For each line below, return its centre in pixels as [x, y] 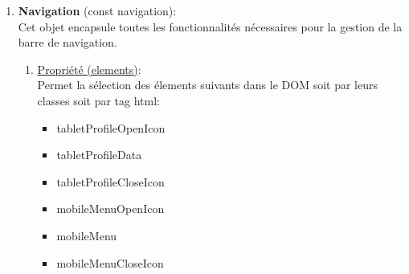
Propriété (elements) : [89, 69]
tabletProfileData [99, 155]
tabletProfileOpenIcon [111, 127]
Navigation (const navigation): [97, 10]
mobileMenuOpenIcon [110, 209]
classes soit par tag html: [98, 100]
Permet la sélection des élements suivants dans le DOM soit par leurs [207, 85]
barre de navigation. [67, 42]
